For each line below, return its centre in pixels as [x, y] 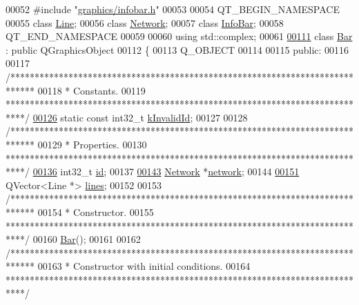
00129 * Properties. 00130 [92, 144]
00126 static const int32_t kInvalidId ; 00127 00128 [140, 117]
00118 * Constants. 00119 [91, 90]
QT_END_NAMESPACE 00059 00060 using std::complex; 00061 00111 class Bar [179, 36]
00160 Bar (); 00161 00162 [87, 239]
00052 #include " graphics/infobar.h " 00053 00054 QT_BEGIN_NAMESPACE [173, 9]
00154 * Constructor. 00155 [96, 211]
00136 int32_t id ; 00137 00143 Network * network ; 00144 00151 [166, 171]
